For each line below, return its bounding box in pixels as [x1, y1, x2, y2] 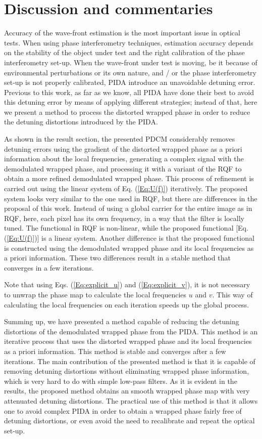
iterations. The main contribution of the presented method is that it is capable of [4, 356, 255, 366]
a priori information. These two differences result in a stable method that [4, 252, 231, 263]
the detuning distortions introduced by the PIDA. [4, 116, 158, 127]
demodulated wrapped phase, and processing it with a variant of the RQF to [4, 163, 242, 173]
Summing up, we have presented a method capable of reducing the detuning [4, 316, 239, 327]
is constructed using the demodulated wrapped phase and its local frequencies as [4, 242, 254, 253]
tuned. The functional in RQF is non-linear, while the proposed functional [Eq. [4, 223, 248, 233]
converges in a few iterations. [4, 262, 94, 273]
